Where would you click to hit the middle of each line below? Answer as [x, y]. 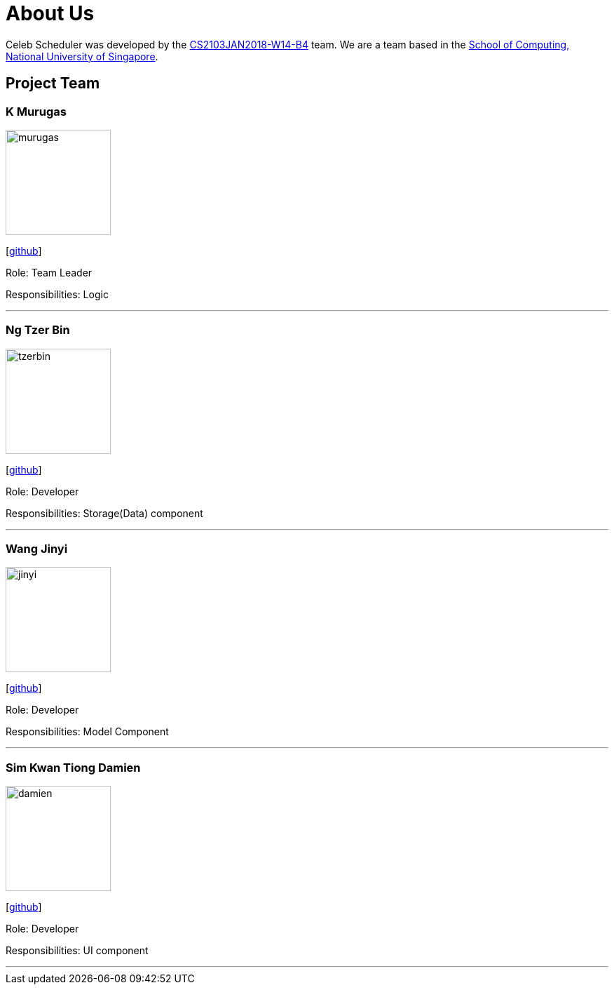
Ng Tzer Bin [38, 330]
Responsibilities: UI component [77, 951]
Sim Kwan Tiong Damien [73, 767]
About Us [50, 13]
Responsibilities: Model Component [87, 732]
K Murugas [36, 111]
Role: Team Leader [49, 272]
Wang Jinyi [37, 549]
